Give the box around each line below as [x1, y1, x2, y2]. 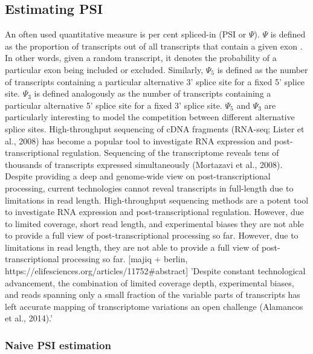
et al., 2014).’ [5, 312, 53, 324]
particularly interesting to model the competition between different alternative [5, 111, 295, 123]
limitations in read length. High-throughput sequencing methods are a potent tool [5, 193, 309, 206]
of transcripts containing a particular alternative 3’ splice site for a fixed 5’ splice [5, 75, 305, 88]
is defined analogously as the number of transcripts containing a [34, 87, 271, 100]
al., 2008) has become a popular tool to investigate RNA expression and [5, 134, 272, 147]
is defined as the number [217, 63, 308, 76]
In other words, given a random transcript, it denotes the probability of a [5, 51, 277, 64]
